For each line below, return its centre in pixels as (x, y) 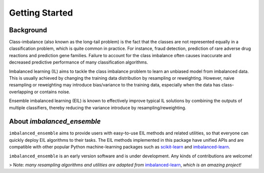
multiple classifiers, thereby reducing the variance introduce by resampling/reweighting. (98, 108)
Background (28, 30)
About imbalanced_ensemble (55, 121)
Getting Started (41, 13)
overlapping (21, 92)
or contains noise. (52, 92)
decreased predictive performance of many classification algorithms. (79, 62)
